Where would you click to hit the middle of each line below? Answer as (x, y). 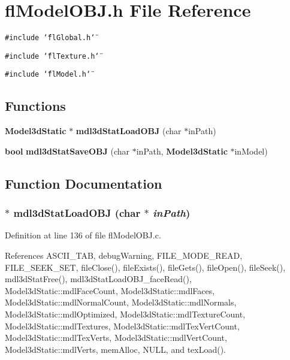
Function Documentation (84, 183)
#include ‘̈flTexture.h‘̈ (52, 56)
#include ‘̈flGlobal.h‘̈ (50, 38)
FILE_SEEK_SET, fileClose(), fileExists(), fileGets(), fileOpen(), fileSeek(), (145, 267)
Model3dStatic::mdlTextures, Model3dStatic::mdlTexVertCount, (122, 326)
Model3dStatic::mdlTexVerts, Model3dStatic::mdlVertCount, (116, 338)
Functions (35, 106)
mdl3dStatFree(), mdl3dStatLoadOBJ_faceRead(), (98, 279)
